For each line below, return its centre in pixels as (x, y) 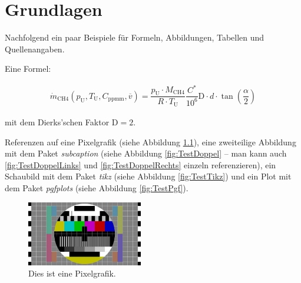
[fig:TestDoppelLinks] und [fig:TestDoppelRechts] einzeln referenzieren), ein (140, 164)
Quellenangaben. (35, 49)
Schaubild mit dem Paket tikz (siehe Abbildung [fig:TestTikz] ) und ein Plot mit (148, 176)
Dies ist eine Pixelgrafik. (72, 273)
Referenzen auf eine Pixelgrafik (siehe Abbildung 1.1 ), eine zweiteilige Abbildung (150, 141)
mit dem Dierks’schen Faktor (57, 121)
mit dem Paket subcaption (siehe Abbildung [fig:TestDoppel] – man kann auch (146, 153)
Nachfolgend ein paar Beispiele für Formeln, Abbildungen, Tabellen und (135, 37)
